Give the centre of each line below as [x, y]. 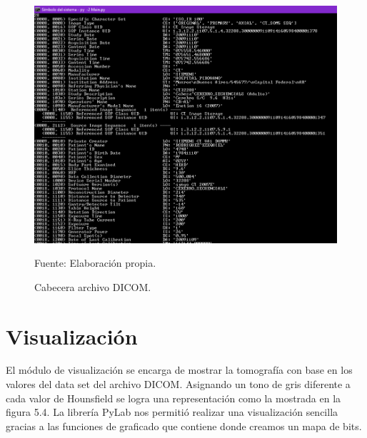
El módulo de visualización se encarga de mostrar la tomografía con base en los [179, 370]
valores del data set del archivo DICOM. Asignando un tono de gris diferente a [178, 384]
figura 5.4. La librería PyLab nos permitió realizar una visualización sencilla [172, 412]
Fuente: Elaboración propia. [95, 263]
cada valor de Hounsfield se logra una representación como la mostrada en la [174, 398]
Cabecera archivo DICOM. [93, 286]
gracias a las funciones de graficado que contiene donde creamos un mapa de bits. [184, 426]
